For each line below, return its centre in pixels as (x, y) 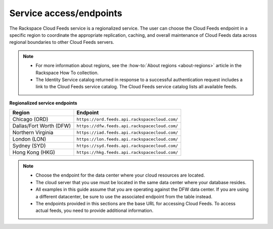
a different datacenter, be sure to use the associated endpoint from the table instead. (124, 196)
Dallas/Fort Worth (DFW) (42, 126)
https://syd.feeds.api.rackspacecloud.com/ (127, 146)
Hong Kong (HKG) (34, 152)
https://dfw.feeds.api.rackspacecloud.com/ (127, 126)
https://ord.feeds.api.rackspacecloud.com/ (127, 119)
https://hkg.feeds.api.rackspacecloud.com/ (127, 152)
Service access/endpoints (66, 13)
